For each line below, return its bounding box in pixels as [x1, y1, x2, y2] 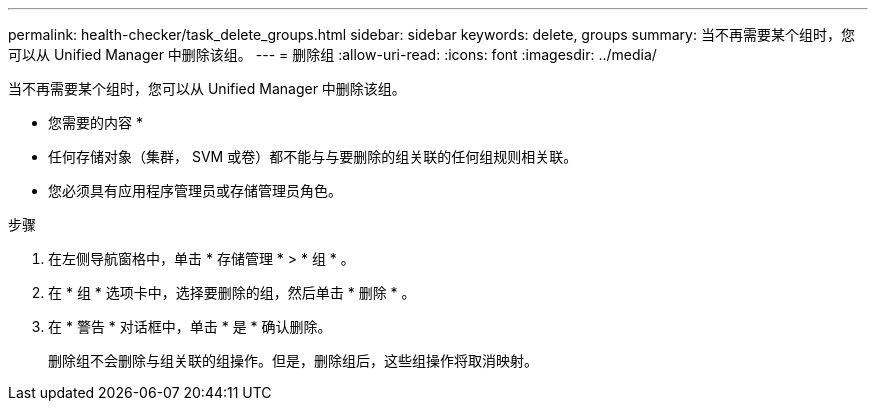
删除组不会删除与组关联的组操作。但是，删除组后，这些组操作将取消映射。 [48, 352, 538, 369]
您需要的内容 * [48, 114, 143, 131]
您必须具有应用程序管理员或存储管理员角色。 [48, 182, 342, 199]
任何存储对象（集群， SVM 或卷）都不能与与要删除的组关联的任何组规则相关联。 [48, 148, 578, 165]
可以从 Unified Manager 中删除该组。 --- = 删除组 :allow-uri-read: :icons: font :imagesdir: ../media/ [8, 46, 657, 63]
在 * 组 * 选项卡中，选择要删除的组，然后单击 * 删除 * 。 [48, 284, 416, 301]
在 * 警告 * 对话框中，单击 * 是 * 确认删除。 [48, 318, 332, 335]
